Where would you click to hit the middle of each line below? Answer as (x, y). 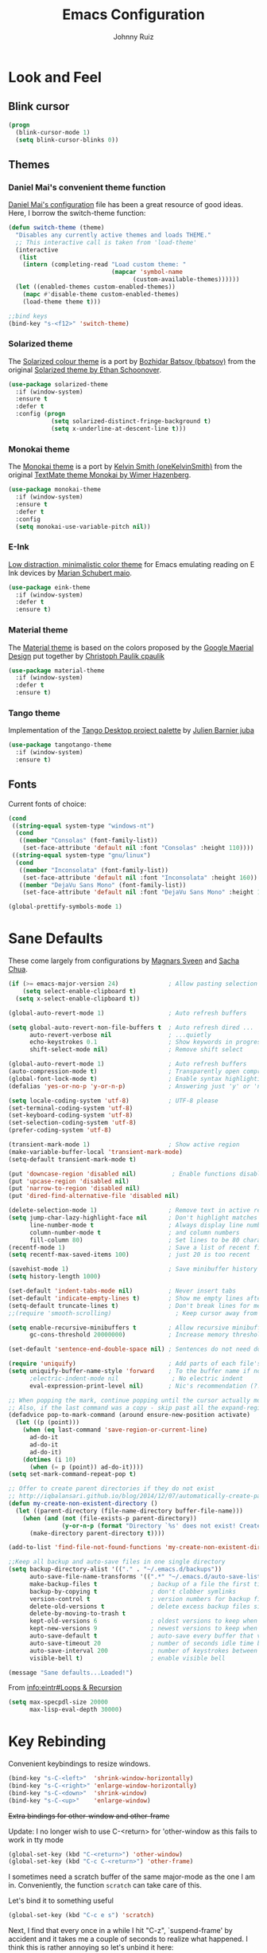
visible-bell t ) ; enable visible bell (127, 1658)
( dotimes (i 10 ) (50, 1459)
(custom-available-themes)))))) (186, 280)
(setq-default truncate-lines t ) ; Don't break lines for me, (136, 1305)
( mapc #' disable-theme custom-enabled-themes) (101, 294)
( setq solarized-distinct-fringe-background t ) (131, 421)
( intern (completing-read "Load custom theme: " (104, 264)
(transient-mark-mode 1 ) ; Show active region (124, 1145)
